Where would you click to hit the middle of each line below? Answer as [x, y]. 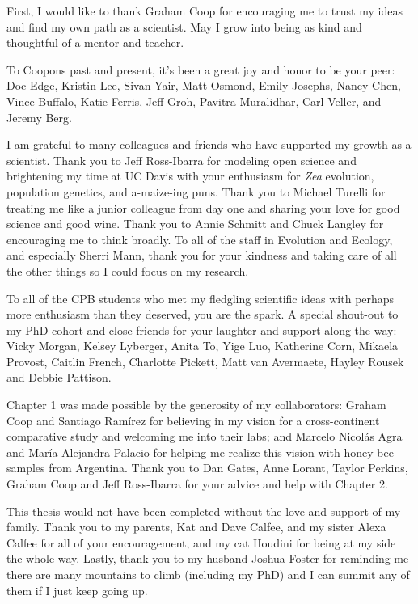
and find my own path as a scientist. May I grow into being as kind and [184, 26]
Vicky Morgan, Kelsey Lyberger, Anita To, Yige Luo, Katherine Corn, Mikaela [203, 346]
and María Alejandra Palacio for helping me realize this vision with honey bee [200, 452]
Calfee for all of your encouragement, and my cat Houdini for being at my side [201, 542]
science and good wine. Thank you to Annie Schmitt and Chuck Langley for [195, 224]
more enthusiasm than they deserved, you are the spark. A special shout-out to [203, 314]
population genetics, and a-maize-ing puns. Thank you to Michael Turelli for [196, 191]
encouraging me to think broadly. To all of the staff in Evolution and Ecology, [200, 239]
